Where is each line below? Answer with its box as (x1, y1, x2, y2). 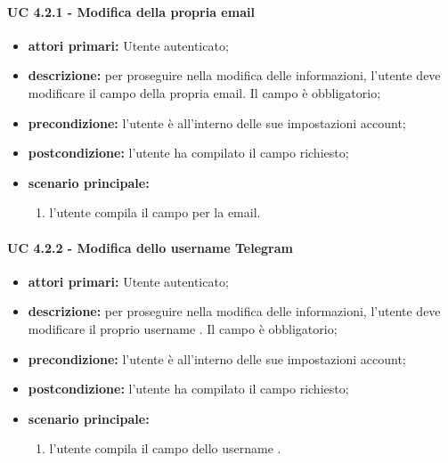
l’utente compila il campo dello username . (49, 439, 281, 458)
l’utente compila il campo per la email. (49, 203, 261, 222)
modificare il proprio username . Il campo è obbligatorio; (28, 319, 338, 337)
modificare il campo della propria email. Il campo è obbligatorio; (28, 83, 381, 102)
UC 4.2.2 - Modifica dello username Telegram (7, 238, 293, 256)
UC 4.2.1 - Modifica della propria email (7, 2, 255, 20)
